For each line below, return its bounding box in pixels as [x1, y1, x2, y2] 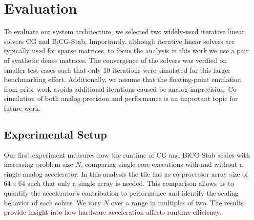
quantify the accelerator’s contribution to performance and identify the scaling [4, 188, 239, 198]
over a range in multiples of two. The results [111, 197, 244, 207]
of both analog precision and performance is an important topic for [37, 93, 238, 103]
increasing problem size [4, 159, 73, 169]
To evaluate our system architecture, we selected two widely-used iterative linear [4, 26, 245, 37]
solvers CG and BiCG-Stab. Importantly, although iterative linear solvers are [4, 36, 235, 46]
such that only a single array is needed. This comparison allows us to [27, 178, 234, 188]
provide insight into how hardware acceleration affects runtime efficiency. [4, 207, 222, 217]
